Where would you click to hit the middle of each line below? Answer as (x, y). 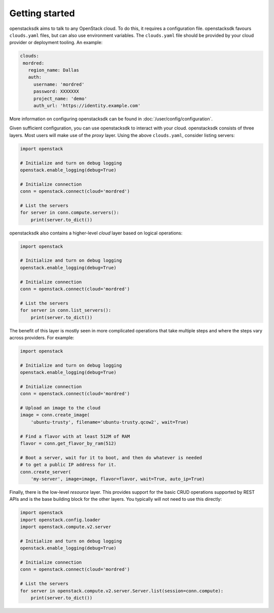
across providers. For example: (42, 337)
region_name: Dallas (54, 70)
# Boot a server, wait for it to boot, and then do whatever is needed (111, 457)
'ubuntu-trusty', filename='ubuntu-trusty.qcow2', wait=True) (110, 422)
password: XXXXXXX (56, 92)
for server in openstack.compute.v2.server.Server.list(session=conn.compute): (122, 591)
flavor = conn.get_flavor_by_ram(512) (68, 444)
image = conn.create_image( (55, 415)
